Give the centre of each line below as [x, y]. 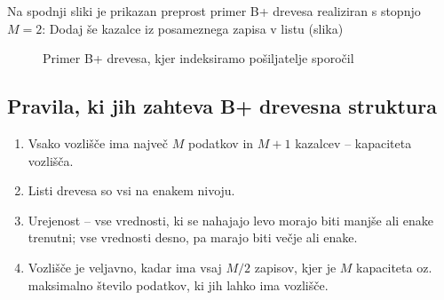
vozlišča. [51, 160]
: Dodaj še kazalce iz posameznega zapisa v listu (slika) [193, 28]
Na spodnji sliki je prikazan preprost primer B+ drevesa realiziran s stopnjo [214, 11]
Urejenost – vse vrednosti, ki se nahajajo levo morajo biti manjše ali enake [231, 220]
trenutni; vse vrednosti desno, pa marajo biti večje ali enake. [193, 237]
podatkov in [221, 142]
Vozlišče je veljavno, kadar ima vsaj [125, 267]
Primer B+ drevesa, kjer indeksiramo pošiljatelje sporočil [198, 58]
